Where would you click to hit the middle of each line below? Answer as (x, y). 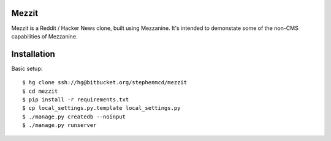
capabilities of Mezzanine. (44, 36)
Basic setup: (27, 68)
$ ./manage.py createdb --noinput (74, 117)
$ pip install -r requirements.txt (76, 99)
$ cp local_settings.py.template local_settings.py (101, 108)
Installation (33, 54)
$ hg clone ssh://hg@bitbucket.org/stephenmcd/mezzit (105, 83)
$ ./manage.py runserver (59, 125)
